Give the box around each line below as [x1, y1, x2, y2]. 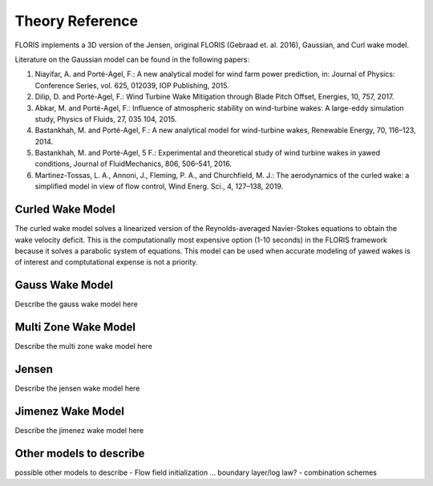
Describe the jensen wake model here [14, 383, 140, 393]
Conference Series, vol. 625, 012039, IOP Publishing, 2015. [34, 80, 230, 90]
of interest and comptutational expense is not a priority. [14, 257, 198, 267]
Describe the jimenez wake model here [14, 425, 144, 435]
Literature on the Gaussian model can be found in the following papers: [14, 55, 250, 64]
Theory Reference [14, 12, 139, 30]
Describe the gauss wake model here [14, 299, 138, 309]
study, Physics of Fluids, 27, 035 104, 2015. [34, 114, 177, 124]
